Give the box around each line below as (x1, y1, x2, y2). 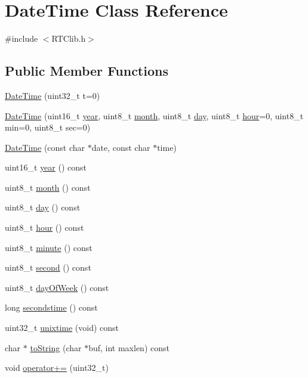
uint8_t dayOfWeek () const (5, 281, 109, 293)
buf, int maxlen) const (88, 341, 170, 354)
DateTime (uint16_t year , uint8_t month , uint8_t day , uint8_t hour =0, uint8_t (5, 109, 304, 122)
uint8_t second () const (5, 261, 91, 274)
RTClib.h (51, 32, 86, 45)
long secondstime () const (5, 301, 98, 314)
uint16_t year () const (5, 161, 87, 173)
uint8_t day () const (5, 201, 81, 213)
